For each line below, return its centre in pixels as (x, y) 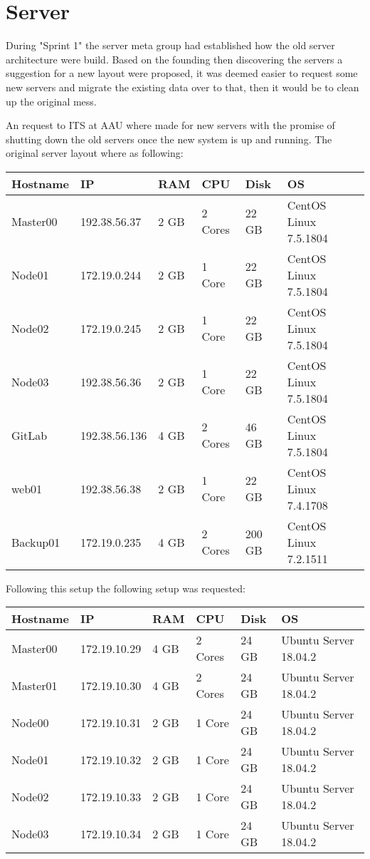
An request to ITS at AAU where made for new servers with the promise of (170, 125)
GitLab (30, 435)
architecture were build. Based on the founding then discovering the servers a (174, 59)
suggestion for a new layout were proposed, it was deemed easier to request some (182, 73)
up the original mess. (51, 101)
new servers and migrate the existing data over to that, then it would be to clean (183, 87)
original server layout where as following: (95, 153)
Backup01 (36, 542)
